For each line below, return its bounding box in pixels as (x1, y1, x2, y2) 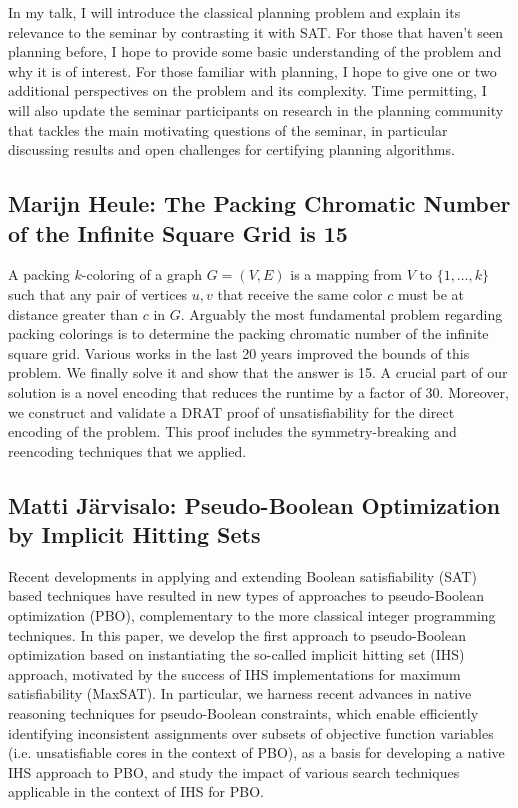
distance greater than (8, 303, 139, 324)
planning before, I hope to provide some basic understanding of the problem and (8, 41, 502, 62)
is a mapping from (290, 264, 403, 285)
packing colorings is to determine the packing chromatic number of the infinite (8, 323, 489, 344)
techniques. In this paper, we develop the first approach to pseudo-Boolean (8, 624, 466, 645)
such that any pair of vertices (8, 283, 188, 304)
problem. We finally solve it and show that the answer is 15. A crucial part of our (8, 362, 508, 383)
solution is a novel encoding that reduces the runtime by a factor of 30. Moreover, (8, 381, 509, 402)
